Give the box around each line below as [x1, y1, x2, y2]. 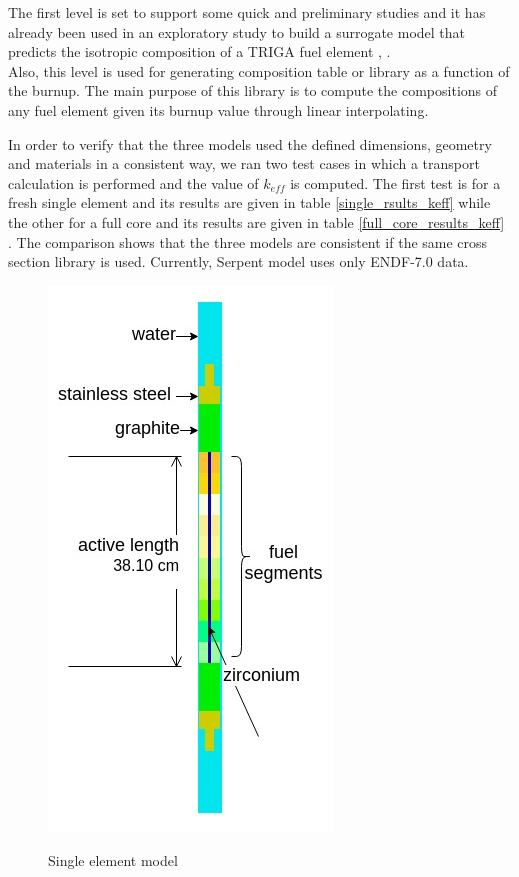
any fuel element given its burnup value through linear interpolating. [8, 99, 429, 120]
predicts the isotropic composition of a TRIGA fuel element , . [8, 41, 391, 62]
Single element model [48, 850, 178, 871]
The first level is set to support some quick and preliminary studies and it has [8, 2, 486, 22]
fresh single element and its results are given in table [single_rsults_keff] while [8, 192, 491, 213]
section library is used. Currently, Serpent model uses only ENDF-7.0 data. [8, 251, 469, 272]
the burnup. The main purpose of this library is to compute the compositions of [8, 80, 498, 101]
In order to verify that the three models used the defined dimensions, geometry [8, 133, 492, 154]
